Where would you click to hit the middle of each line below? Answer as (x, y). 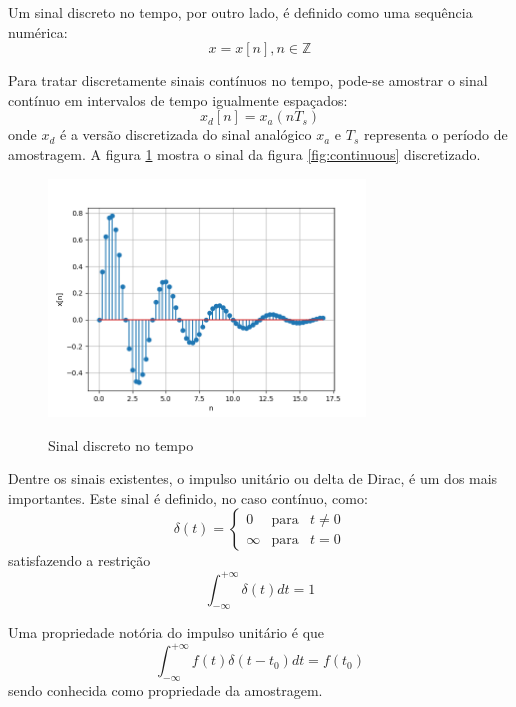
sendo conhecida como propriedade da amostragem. (165, 690)
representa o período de (435, 134)
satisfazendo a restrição (79, 560)
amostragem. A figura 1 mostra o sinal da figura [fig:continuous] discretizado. (244, 153)
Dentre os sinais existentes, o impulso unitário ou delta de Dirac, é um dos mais (253, 478)
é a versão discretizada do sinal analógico (186, 134)
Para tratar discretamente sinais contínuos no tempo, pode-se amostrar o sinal (248, 80)
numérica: (38, 31)
